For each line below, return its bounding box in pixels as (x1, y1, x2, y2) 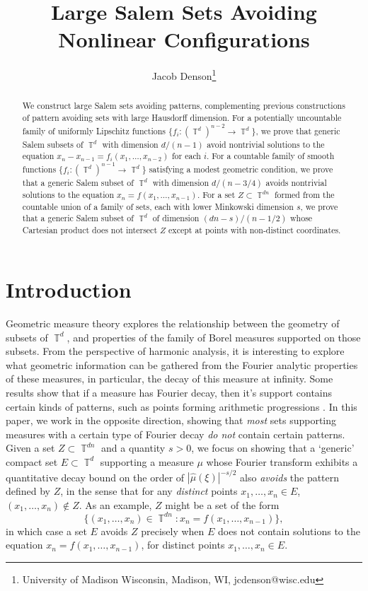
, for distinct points (141, 537, 225, 552)
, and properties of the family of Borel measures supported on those (67, 329, 361, 344)
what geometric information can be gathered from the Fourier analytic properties (6, 357, 358, 372)
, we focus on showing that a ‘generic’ (191, 440, 355, 455)
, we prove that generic (255, 124, 340, 136)
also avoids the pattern (240, 469, 340, 484)
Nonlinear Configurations (58, 25, 310, 54)
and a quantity (101, 440, 166, 455)
